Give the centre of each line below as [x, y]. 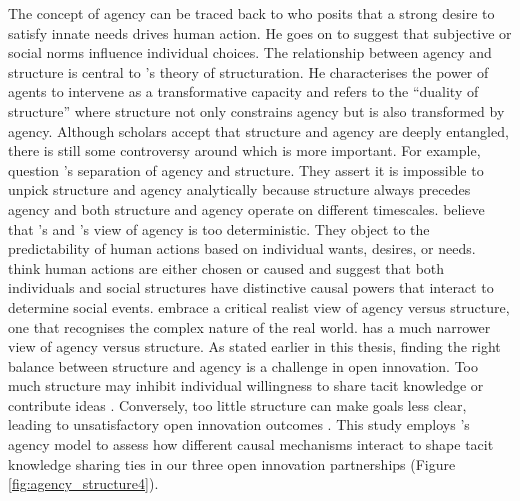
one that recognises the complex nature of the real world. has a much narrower [249, 326]
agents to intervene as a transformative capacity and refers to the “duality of [243, 91]
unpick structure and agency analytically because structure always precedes [239, 189]
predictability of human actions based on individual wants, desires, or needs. [242, 248]
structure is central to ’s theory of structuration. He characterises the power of [248, 71]
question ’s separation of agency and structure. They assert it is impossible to [246, 169]
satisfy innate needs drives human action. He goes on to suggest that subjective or [260, 32]
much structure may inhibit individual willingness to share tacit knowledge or [246, 385]
